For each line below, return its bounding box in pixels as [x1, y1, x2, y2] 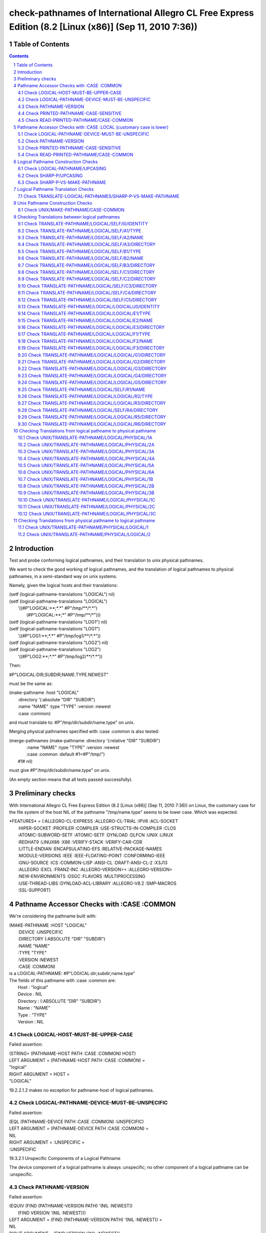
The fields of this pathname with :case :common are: [9, 977, 116, 983]
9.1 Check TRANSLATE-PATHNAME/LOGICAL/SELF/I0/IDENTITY [18, 221, 148, 227]
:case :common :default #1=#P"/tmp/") [26, 751, 105, 757]
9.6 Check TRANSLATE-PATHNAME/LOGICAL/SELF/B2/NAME [18, 255, 144, 261]
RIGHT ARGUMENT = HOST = [9, 1071, 70, 1077]
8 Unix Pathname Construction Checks [13, 200, 93, 206]
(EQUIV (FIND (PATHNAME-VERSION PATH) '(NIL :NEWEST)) [9, 1203, 133, 1209]
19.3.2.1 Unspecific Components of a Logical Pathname [9, 1155, 121, 1161]
